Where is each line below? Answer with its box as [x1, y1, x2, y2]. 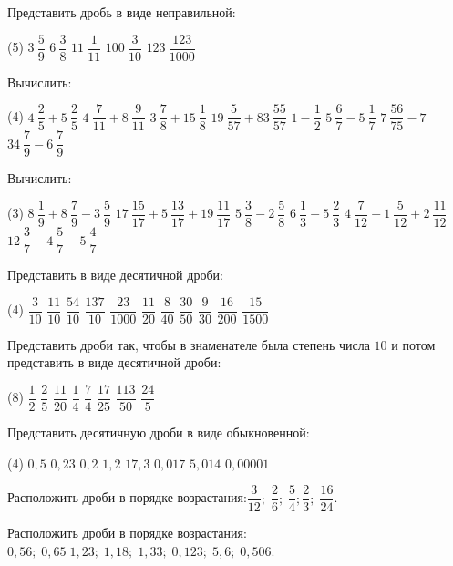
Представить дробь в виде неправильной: [7, 3, 236, 21]
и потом [391, 334, 436, 354]
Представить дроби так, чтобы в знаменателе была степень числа [7, 334, 370, 354]
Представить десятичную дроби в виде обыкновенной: [7, 423, 310, 441]
